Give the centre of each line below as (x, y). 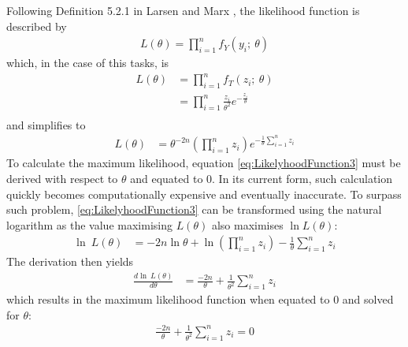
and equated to (167, 178)
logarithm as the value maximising (89, 224)
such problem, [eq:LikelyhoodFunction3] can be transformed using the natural (194, 209)
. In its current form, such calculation (302, 178)
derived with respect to (62, 178)
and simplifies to (46, 124)
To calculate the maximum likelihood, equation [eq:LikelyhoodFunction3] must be (204, 163)
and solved (368, 299)
